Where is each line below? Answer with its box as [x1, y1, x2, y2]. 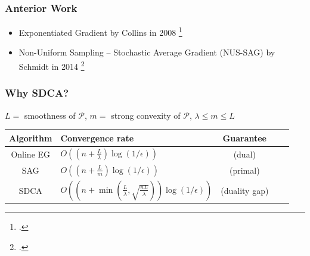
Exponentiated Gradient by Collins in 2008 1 [18, 24, 182, 38]
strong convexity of [111, 109, 181, 121]
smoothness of [24, 109, 76, 121]
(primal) [229, 164, 260, 176]
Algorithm [9, 131, 52, 144]
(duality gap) [221, 184, 269, 196]
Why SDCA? [5, 85, 69, 100]
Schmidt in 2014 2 [18, 58, 85, 72]
